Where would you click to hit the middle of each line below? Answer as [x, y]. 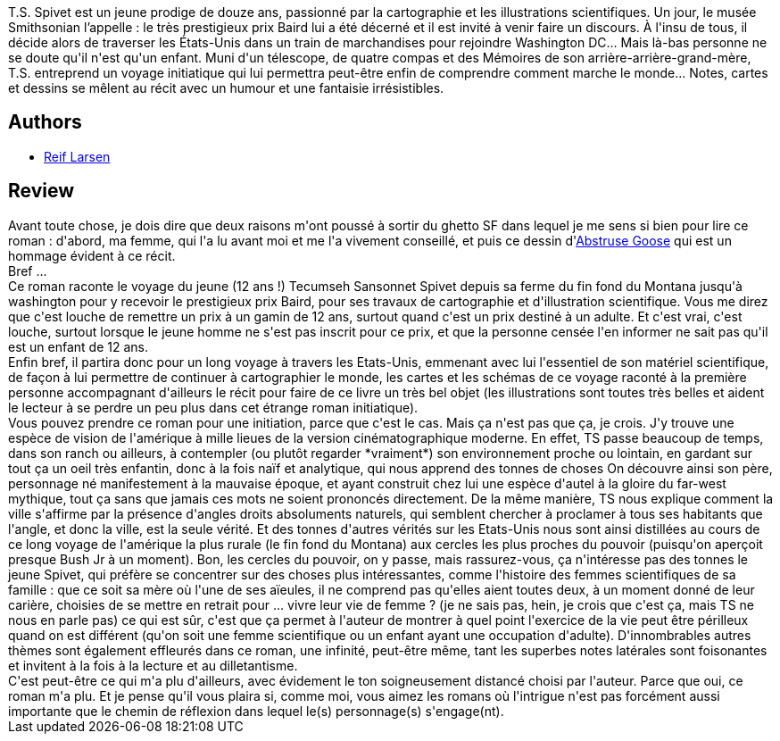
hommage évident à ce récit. [92, 255]
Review [41, 191]
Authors [45, 122]
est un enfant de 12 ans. [79, 346]
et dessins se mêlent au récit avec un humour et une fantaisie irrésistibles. [226, 88]
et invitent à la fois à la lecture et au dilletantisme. [153, 665]
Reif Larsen [77, 156]
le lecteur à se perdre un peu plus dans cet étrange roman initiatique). [213, 407]
